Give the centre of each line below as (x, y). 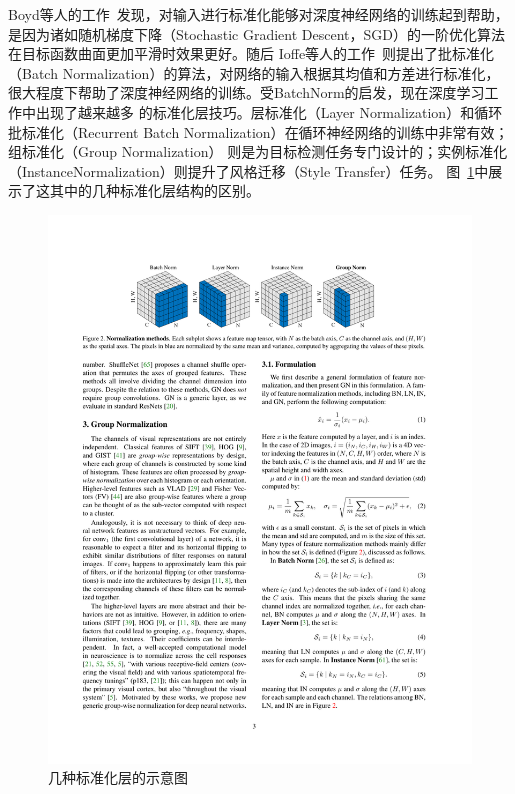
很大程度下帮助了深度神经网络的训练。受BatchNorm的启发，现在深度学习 (246, 92)
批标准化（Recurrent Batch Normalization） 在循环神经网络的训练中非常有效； (258, 131)
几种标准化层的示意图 (118, 777)
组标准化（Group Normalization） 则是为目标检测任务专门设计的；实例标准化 (258, 151)
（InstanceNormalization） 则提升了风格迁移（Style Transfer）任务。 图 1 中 (248, 170)
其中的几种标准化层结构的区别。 (154, 190)
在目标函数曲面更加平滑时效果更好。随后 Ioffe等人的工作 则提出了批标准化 (251, 53)
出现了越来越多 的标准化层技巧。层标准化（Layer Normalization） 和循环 (269, 111)
